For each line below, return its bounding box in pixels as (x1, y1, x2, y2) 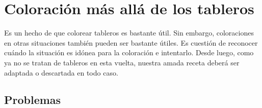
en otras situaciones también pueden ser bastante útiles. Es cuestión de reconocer (4, 37, 258, 48)
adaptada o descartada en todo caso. (4, 67, 118, 78)
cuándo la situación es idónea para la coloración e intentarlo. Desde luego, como (4, 47, 254, 58)
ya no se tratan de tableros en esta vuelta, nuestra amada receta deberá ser (4, 57, 240, 67)
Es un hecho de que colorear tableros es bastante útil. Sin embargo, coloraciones (4, 27, 254, 38)
